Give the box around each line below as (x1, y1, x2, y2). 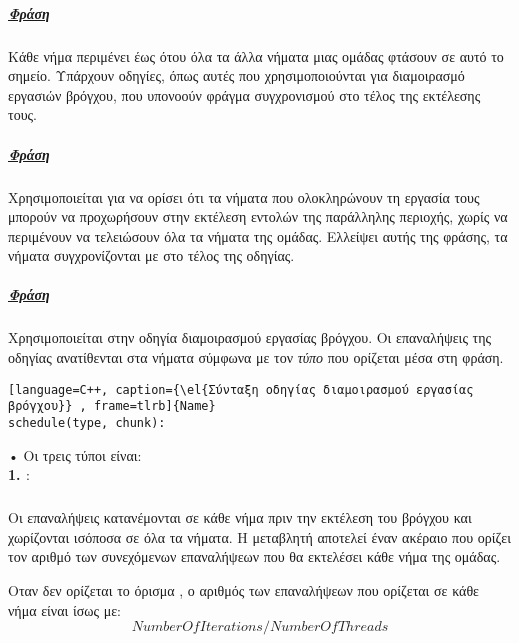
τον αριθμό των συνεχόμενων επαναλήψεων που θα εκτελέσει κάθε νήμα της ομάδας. (8, 546, 501, 567)
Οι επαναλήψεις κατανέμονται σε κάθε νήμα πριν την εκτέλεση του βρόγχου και (8, 507, 472, 528)
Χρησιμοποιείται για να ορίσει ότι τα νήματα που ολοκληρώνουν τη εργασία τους (8, 186, 480, 207)
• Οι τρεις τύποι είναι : (8, 444, 142, 465)
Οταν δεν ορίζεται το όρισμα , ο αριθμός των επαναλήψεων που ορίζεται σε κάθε (8, 579, 479, 600)
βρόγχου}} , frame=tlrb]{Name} (8, 399, 216, 414)
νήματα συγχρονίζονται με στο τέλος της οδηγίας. (8, 245, 295, 266)
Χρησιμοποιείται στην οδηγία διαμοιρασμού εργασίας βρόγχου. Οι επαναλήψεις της (8, 327, 492, 348)
